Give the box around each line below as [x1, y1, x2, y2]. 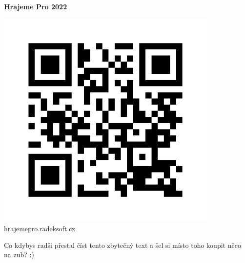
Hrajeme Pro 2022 [4, 1, 67, 11]
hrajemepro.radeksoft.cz [4, 223, 75, 233]
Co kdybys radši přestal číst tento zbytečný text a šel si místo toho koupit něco [4, 240, 241, 250]
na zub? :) [4, 249, 34, 260]
